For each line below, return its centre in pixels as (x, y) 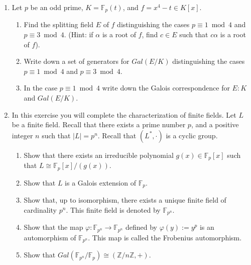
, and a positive (215, 124)
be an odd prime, (57, 7)
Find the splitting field (58, 24)
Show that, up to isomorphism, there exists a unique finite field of (125, 200)
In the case (41, 88)
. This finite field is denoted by (113, 209)
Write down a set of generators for (77, 61)
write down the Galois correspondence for (166, 88)
